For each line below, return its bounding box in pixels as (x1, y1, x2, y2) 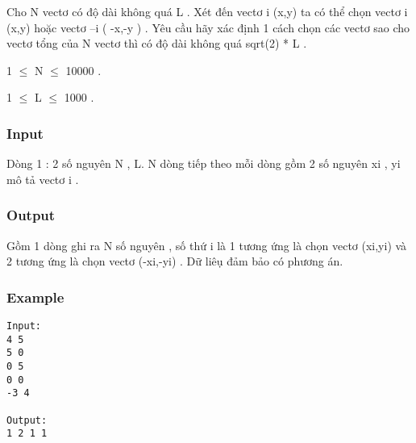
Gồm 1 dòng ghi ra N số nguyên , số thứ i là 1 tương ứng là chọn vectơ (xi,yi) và (6, 236, 407, 253)
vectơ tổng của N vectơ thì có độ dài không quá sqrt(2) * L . (6, 35, 307, 52)
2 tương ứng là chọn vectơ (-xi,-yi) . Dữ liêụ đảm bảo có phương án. (6, 253, 343, 270)
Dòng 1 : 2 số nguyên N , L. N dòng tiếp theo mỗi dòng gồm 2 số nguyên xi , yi (6, 155, 401, 172)
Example (6, 286, 64, 307)
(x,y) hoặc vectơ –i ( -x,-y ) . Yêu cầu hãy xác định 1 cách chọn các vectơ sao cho (6, 19, 410, 36)
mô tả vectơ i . (6, 170, 79, 187)
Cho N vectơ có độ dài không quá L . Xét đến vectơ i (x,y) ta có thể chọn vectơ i (6, 3, 408, 19)
